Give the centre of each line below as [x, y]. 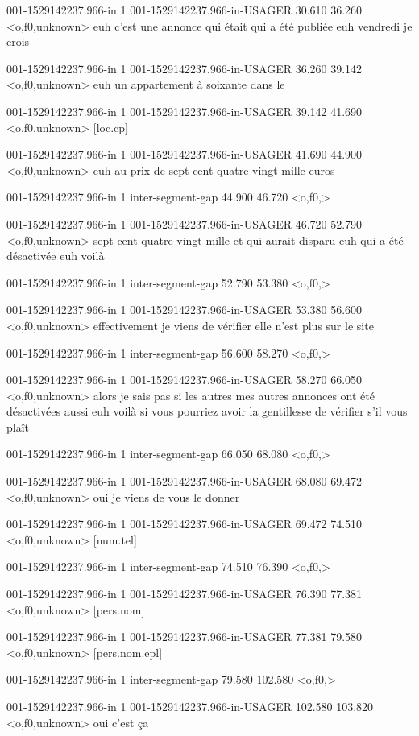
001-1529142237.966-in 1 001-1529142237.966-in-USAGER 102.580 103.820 [190, 706]
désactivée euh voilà [56, 256]
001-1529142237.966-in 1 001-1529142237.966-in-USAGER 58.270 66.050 [185, 380]
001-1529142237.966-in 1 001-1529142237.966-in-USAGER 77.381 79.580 [185, 637]
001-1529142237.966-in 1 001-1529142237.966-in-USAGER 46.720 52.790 [185, 223]
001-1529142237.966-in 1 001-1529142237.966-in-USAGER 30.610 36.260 [185, 10]
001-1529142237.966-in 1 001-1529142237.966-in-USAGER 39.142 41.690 [185, 111]
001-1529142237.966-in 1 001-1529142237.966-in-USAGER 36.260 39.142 [185, 68]
